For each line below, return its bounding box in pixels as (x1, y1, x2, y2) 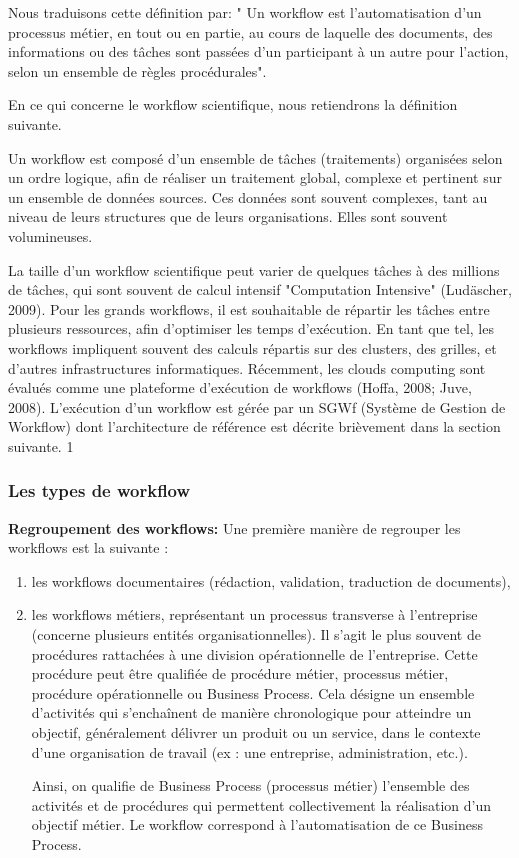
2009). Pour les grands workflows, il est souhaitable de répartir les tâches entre (8, 298, 490, 319)
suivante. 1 (8, 435, 74, 456)
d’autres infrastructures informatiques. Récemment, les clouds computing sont (8, 357, 486, 378)
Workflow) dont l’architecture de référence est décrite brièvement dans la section (8, 416, 501, 437)
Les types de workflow (8, 478, 191, 503)
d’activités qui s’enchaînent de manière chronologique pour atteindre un (31, 702, 472, 723)
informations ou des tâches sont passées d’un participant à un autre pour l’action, (8, 41, 509, 62)
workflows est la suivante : (8, 537, 169, 558)
